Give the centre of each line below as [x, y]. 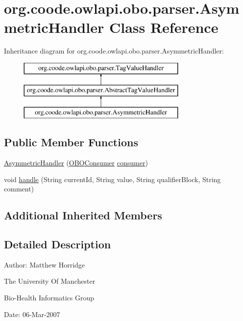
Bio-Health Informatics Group [49, 298]
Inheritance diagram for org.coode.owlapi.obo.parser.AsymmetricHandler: [114, 51]
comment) [19, 189]
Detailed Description [58, 244]
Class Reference [164, 27]
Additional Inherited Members [83, 215]
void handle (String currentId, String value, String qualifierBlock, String [112, 179]
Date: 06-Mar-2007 [32, 314]
